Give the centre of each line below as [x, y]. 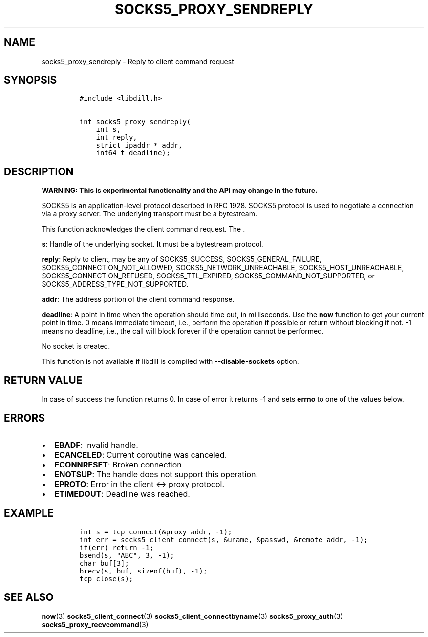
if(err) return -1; [117, 547]
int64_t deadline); [133, 153]
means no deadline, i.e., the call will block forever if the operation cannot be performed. [183, 331]
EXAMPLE [29, 513]
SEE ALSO [29, 597]
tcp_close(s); [106, 579]
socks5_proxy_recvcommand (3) [95, 624]
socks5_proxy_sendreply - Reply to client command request [138, 61]
